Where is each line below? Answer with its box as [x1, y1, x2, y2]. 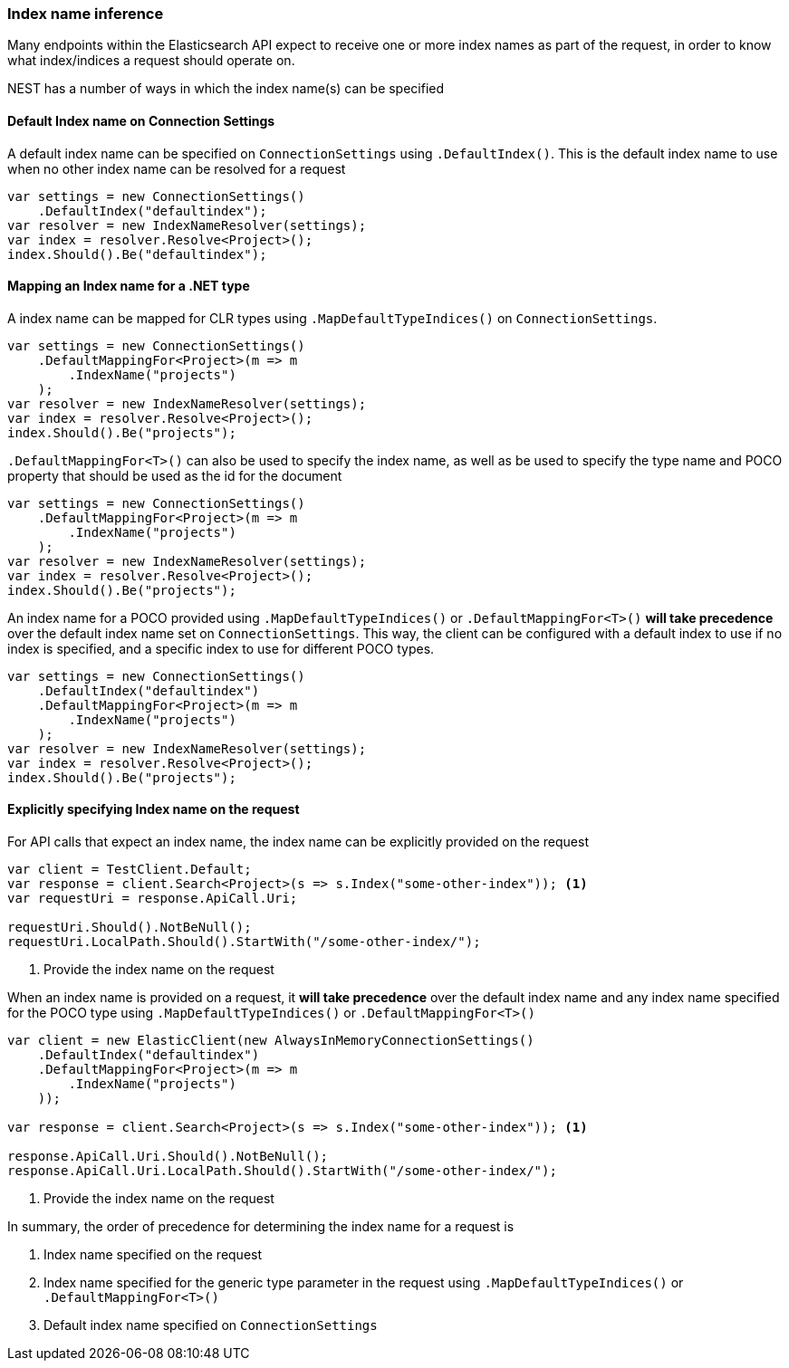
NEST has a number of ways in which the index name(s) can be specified [7, 81, 445, 97]
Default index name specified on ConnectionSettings [43, 1317, 378, 1334]
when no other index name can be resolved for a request [7, 160, 346, 177]
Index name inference [7, 5, 164, 23]
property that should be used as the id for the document [7, 467, 342, 483]
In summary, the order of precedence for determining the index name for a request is [7, 1219, 515, 1235]
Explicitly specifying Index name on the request [7, 801, 300, 818]
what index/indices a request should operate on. [7, 53, 295, 69]
